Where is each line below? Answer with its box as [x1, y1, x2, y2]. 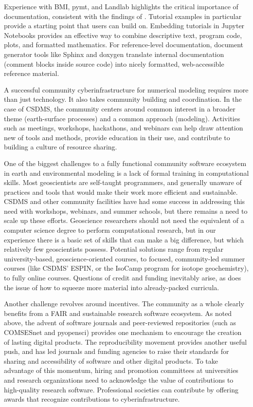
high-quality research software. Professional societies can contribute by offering [4, 384, 238, 394]
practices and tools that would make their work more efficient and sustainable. [4, 186, 238, 197]
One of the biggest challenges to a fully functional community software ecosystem [4, 158, 247, 168]
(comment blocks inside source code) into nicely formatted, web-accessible [4, 58, 224, 69]
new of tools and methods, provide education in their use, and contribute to [4, 132, 230, 142]
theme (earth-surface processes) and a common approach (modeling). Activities [4, 113, 240, 123]
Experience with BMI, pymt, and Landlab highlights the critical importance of [4, 1, 238, 11]
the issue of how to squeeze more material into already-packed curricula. [4, 282, 219, 292]
